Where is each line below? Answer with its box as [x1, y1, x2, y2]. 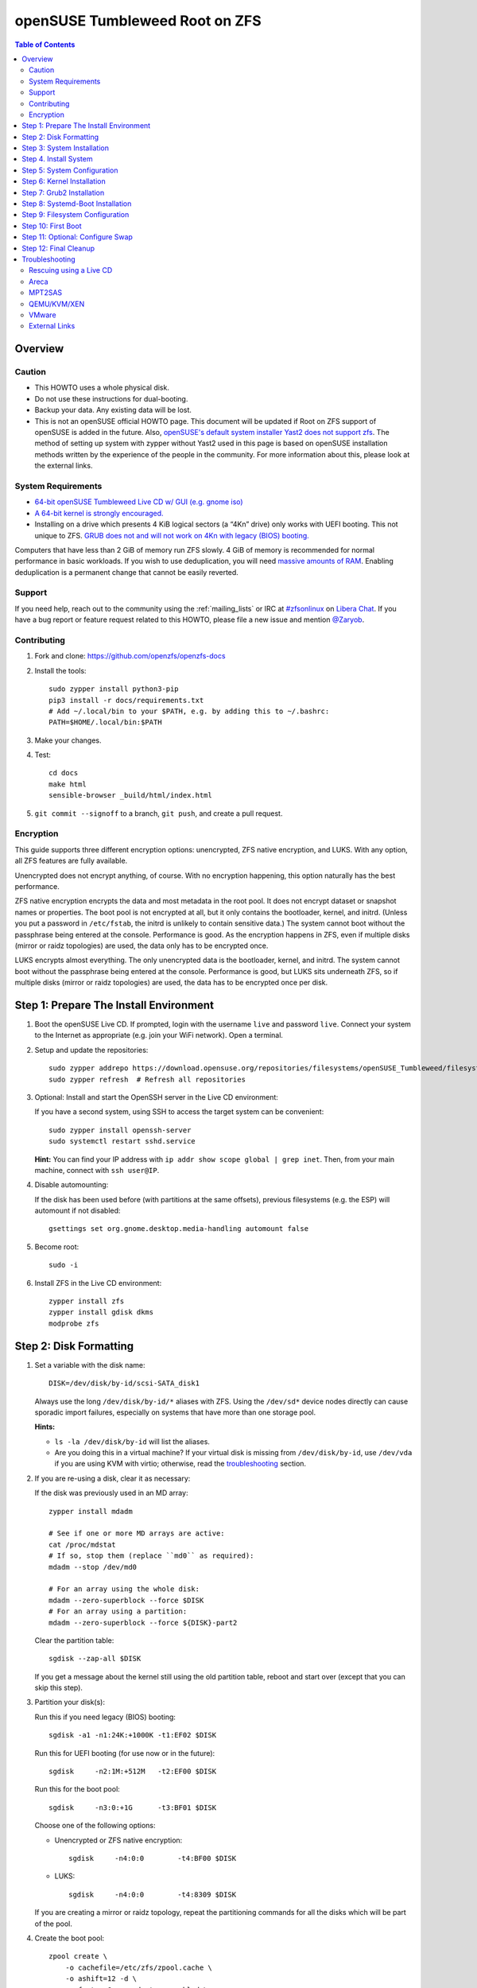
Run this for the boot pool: [34, 1784, 121, 1794]
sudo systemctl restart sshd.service [48, 1137, 196, 1146]
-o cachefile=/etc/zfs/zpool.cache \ [64, 1963, 212, 1972]
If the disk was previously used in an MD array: [34, 1488, 188, 1498]
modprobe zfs [48, 1318, 99, 1328]
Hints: [34, 1422, 56, 1431]
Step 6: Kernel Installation [21, 177, 107, 186]
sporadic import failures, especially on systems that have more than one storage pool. [34, 1408, 316, 1417]
